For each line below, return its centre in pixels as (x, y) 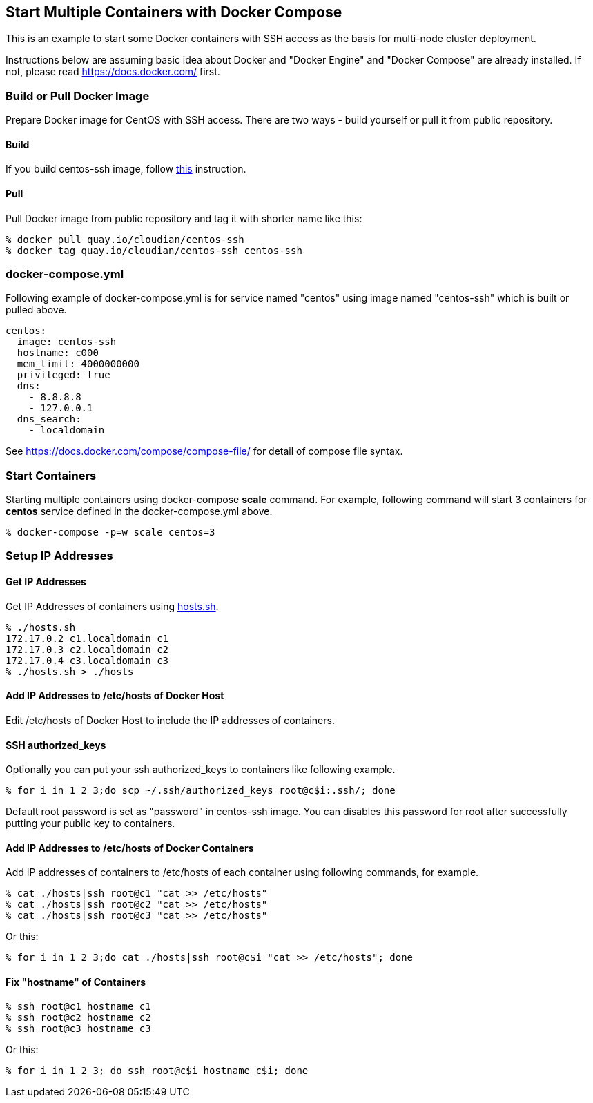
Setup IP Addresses (59, 556)
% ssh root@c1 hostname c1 (78, 1006)
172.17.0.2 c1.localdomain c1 (87, 638)
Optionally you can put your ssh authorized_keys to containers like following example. (201, 770)
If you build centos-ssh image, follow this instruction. (126, 169)
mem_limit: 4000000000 (78, 364)
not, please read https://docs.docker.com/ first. (113, 72)
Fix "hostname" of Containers (76, 982)
